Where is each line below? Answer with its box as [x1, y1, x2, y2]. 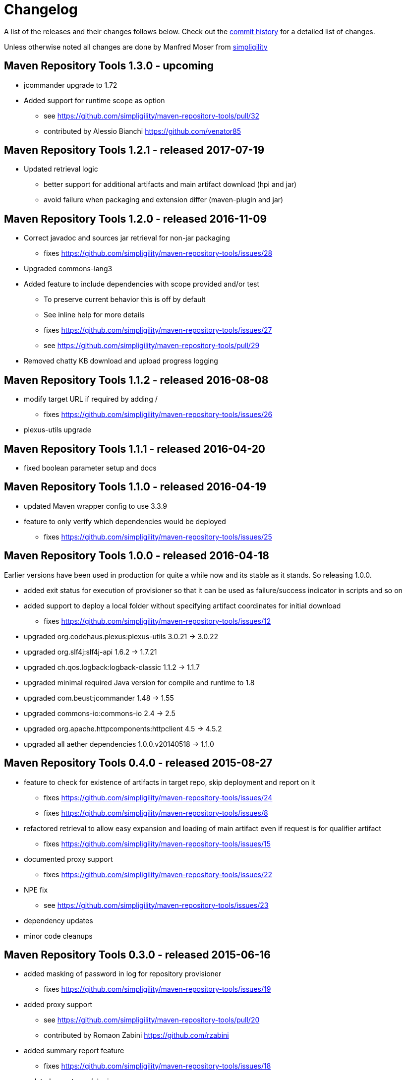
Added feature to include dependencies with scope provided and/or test [24, 280, 260, 289]
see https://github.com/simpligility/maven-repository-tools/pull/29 [44, 341, 260, 350]
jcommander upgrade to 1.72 [24, 80, 117, 89]
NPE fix [24, 885, 48, 894]
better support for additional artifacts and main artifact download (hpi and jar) [44, 180, 297, 189]
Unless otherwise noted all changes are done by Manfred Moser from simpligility [4, 42, 268, 51]
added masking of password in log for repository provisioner [24, 969, 222, 978]
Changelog [4, 1, 78, 18]
